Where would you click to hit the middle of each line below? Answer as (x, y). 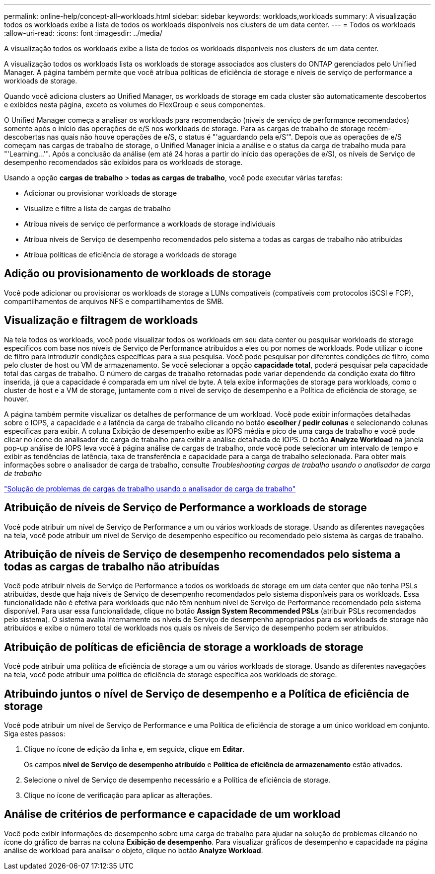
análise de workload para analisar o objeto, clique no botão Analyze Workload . (134, 850)
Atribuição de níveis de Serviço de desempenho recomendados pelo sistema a (202, 554)
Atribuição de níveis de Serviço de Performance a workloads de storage (185, 508)
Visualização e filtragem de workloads (101, 320)
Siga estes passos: (35, 734)
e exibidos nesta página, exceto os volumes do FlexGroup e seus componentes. (135, 105)
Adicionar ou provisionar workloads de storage (101, 193)
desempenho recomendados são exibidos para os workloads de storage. (123, 162)
